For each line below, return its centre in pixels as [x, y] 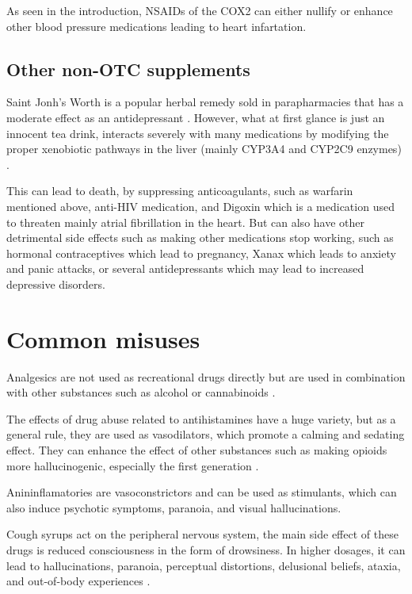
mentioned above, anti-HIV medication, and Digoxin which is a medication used [200, 206]
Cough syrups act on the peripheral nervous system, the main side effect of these [202, 534]
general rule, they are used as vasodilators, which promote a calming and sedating [206, 434]
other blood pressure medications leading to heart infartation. [156, 26]
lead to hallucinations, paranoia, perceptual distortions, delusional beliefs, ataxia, [204, 565]
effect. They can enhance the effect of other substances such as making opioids [197, 450]
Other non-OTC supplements [128, 69]
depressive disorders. [56, 284]
